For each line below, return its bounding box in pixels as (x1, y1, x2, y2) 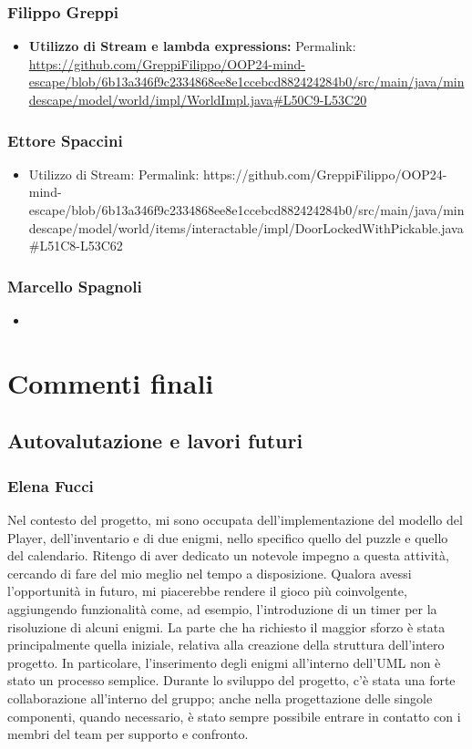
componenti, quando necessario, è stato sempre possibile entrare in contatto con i (7, 706, 461, 725)
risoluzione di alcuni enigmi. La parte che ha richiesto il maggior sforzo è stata (7, 617, 446, 636)
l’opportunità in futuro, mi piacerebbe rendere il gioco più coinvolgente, (7, 581, 407, 600)
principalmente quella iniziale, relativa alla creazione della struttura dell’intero (7, 635, 445, 654)
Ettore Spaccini (7, 128, 123, 151)
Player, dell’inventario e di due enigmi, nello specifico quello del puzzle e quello (7, 528, 448, 547)
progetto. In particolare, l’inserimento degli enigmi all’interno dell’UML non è (7, 652, 441, 672)
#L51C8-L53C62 (28, 236, 123, 255)
